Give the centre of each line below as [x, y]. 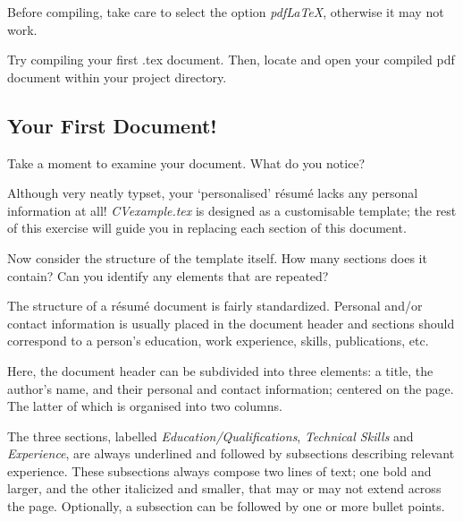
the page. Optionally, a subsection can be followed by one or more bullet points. [226, 506]
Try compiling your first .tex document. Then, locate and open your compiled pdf [231, 60]
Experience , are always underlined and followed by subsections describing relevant [231, 453]
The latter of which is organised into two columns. [145, 406]
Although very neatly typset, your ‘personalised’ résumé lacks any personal [213, 193]
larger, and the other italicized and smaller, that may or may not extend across [224, 488]
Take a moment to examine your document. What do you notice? [186, 162]
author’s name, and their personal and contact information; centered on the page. [231, 388]
